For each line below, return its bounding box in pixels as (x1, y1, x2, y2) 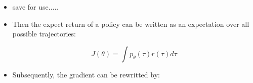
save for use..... (12, 2, 59, 12)
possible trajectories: (12, 28, 76, 39)
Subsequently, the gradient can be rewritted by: (12, 69, 160, 79)
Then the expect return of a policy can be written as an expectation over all (12, 18, 249, 29)
